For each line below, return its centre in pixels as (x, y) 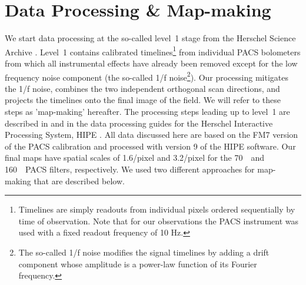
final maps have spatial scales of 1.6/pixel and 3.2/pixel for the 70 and (134, 158)
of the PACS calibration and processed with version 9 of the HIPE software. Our (150, 146)
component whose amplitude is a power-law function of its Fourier (138, 264)
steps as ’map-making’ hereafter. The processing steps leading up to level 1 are (147, 111)
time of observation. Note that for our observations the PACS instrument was (159, 221)
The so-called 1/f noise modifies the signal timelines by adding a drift (144, 252)
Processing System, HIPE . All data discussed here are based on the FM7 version (152, 135)
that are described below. (79, 180)
